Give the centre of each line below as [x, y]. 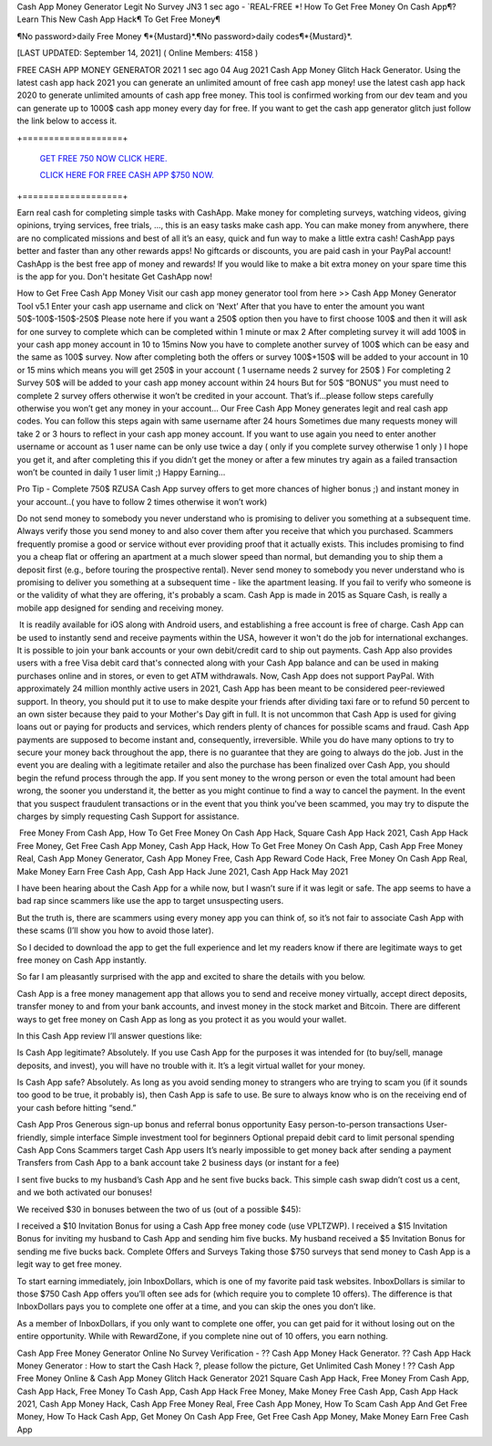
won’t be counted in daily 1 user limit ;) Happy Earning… [121, 472]
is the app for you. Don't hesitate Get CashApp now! [115, 277]
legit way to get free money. [69, 1264]
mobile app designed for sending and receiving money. [120, 608]
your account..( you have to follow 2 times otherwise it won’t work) [142, 501]
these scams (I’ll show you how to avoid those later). [115, 930]
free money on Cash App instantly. [82, 959]
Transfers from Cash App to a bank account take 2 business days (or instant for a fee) [178, 1163]
